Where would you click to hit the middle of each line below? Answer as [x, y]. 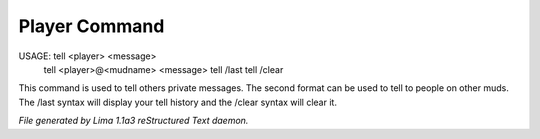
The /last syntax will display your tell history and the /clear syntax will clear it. [177, 102]
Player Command [91, 26]
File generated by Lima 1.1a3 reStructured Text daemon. [133, 121]
